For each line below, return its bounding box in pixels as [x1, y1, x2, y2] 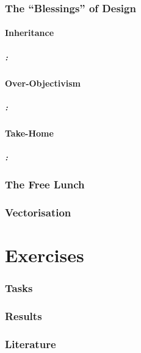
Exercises [5, 242, 84, 267]
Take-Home [5, 126, 54, 139]
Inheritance [5, 26, 54, 39]
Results [5, 308, 42, 323]
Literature [5, 336, 56, 351]
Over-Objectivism [5, 76, 81, 89]
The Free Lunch [5, 176, 85, 191]
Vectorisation [5, 204, 71, 219]
